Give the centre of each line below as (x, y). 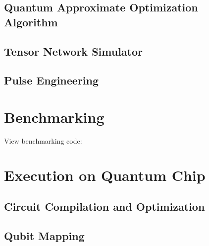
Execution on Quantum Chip (105, 175)
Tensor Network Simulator (73, 51)
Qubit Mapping (44, 236)
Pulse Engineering (52, 80)
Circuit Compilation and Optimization (104, 206)
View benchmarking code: (43, 140)
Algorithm (31, 22)
